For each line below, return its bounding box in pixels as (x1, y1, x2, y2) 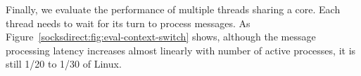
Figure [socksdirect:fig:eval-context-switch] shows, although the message (6, 29, 316, 44)
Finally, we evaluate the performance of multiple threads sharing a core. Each (6, 2, 341, 16)
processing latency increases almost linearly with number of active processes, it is (6, 43, 356, 57)
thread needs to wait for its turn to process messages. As (6, 15, 251, 30)
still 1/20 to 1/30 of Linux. (6, 56, 122, 71)
